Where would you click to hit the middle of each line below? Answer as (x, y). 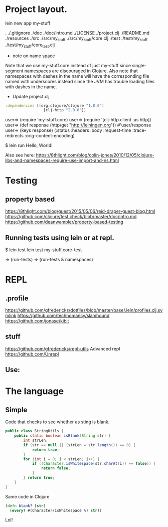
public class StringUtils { (35, 431)
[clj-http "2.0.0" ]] (65, 110)
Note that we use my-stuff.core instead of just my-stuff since (68, 65)
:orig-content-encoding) (50, 136)
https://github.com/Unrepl (32, 354)
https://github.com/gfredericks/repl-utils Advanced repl (63, 348)
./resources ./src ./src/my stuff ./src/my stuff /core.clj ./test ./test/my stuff (76, 39)
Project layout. (36, 9)
